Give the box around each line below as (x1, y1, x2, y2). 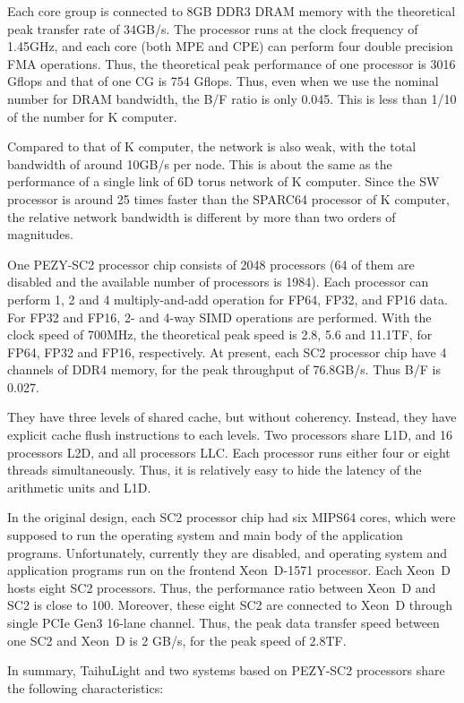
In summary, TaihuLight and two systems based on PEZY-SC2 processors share (7, 661, 445, 680)
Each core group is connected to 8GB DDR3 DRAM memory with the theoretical (7, 2, 456, 20)
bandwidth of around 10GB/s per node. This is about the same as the (7, 154, 392, 173)
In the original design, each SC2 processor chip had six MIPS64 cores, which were (7, 508, 456, 527)
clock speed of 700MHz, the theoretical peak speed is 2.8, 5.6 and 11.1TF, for (7, 325, 433, 344)
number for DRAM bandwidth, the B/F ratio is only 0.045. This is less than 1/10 (7, 89, 457, 107)
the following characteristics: (7, 678, 164, 697)
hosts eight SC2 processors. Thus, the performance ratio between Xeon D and (7, 578, 436, 596)
